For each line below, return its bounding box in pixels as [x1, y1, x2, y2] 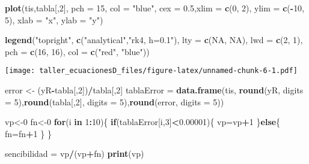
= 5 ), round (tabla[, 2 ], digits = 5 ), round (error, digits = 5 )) [5, 95, 224, 108]
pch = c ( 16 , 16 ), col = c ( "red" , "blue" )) [5, 45, 150, 57]
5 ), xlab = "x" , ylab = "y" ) [5, 13, 103, 26]
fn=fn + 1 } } [5, 127, 52, 139]
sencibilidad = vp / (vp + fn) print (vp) [5, 147, 144, 160]
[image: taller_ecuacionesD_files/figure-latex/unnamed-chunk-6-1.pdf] [5, 66, 298, 75]
